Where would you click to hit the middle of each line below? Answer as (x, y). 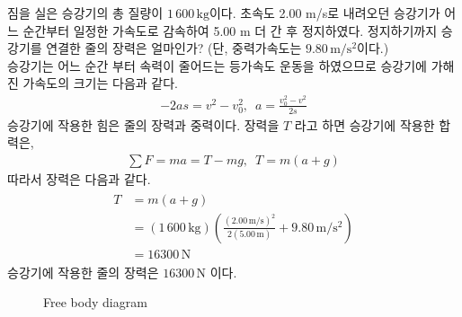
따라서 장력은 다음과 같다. (79, 178)
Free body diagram (95, 302)
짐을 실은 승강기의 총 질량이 (85, 13)
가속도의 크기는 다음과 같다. (100, 83)
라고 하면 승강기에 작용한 (364, 124)
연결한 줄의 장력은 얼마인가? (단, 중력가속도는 (174, 48)
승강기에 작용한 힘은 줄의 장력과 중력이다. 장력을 (143, 124)
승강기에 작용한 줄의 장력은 (83, 272)
